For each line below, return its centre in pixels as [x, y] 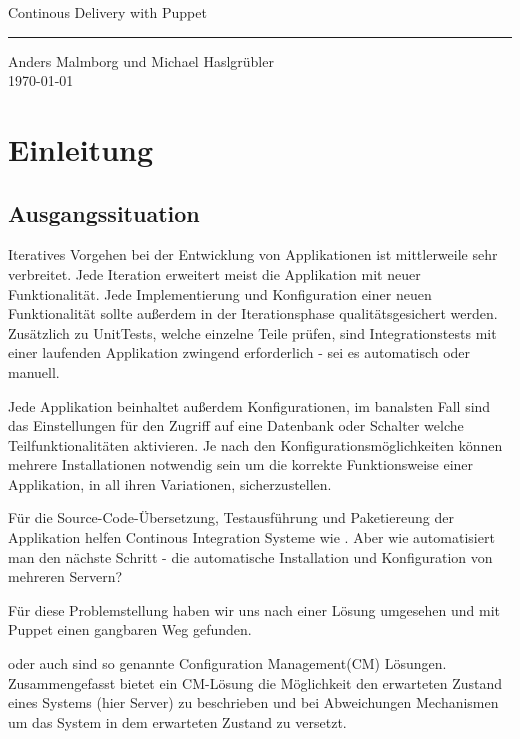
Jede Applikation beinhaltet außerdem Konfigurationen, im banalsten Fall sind [249, 405]
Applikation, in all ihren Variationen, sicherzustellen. [170, 483]
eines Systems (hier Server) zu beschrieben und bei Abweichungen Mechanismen [253, 702]
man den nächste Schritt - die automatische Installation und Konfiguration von [250, 556]
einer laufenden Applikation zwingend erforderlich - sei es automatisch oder [239, 352]
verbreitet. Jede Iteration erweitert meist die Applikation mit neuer [214, 273]
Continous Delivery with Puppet [107, 12]
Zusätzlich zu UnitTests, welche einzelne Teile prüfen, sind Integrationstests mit [252, 332]
